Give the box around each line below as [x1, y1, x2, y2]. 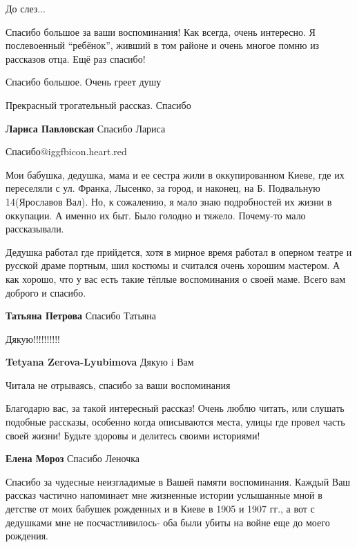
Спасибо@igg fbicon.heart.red [6, 144, 127, 159]
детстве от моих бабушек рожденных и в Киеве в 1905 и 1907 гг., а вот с [6, 501, 315, 516]
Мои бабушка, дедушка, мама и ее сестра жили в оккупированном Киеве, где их [6, 167, 345, 181]
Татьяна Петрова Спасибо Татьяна [6, 308, 156, 323]
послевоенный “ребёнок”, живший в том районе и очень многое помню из [6, 38, 320, 52]
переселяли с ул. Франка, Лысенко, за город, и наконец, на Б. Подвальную [6, 181, 320, 195]
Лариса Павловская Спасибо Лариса [6, 121, 166, 135]
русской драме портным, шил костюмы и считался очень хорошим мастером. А [6, 258, 340, 272]
